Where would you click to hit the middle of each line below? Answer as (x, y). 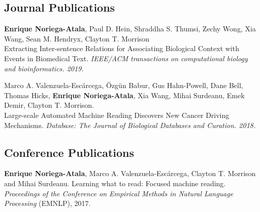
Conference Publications (69, 152)
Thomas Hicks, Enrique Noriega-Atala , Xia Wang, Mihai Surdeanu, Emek (124, 95)
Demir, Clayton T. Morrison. (49, 105)
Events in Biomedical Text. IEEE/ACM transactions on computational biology (126, 58)
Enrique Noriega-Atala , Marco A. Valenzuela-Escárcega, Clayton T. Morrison (130, 173)
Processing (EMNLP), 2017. (47, 203)
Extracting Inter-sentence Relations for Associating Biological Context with (122, 48)
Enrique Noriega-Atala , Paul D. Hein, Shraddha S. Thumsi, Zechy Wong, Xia (130, 29)
